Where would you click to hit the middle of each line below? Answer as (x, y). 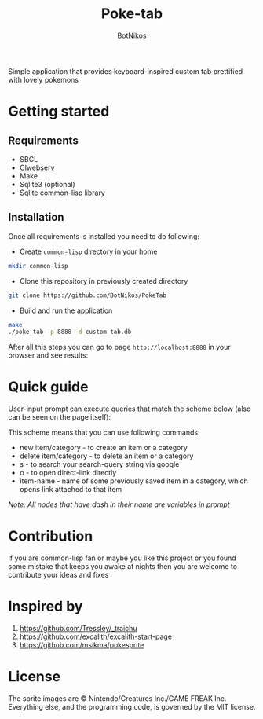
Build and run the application (66, 310)
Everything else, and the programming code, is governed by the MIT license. (132, 707)
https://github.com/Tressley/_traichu (78, 629)
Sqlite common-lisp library (62, 193)
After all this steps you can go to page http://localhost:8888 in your (120, 347)
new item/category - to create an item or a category (104, 448)
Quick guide (48, 387)
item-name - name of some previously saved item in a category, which (134, 481)
